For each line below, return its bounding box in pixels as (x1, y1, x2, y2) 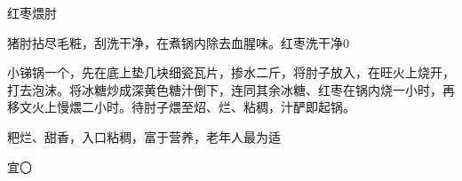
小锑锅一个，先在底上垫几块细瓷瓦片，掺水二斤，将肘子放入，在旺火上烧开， (7, 63, 455, 82)
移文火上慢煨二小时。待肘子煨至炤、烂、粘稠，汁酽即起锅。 (7, 98, 355, 116)
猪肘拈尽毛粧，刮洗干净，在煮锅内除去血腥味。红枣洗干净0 (7, 33, 349, 51)
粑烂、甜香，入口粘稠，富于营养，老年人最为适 (7, 127, 281, 146)
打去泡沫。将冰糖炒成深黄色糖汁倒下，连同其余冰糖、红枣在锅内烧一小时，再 (7, 80, 455, 98)
